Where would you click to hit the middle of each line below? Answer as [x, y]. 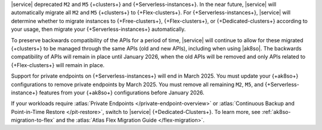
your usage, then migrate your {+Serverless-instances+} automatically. [98, 29]
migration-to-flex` [33, 120]
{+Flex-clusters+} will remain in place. [58, 65]
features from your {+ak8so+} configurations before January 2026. [122, 93]
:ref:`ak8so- [276, 112]
